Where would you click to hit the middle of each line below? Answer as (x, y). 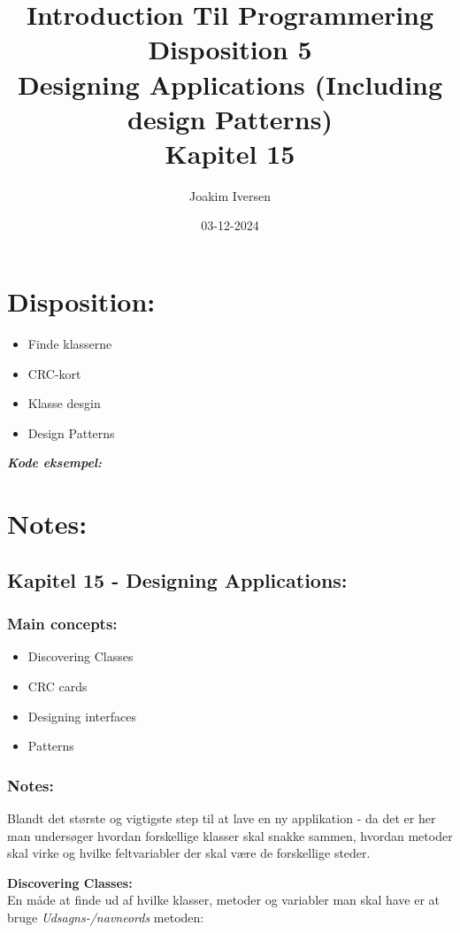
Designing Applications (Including (230, 84)
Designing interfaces (82, 716)
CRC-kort (54, 373)
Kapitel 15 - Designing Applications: (177, 579)
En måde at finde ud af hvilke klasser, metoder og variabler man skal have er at (224, 900)
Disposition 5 (230, 49)
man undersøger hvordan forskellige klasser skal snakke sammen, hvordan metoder (230, 835)
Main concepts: (62, 624)
